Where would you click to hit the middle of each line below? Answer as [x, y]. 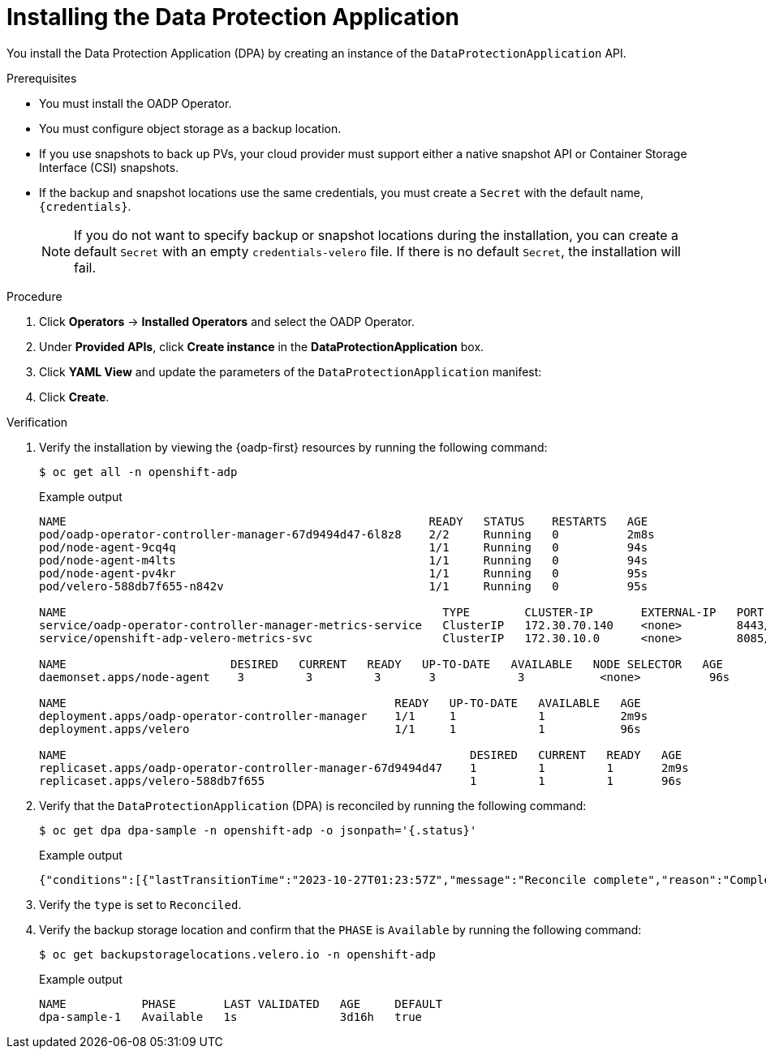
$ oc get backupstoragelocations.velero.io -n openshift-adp [237, 954]
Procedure [34, 296]
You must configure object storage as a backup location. [190, 128]
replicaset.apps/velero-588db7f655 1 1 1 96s [361, 781]
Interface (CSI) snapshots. [109, 167]
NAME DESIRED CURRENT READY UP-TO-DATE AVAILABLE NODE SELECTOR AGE [381, 664]
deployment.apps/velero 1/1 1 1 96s [340, 729]
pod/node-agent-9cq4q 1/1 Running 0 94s [344, 547]
